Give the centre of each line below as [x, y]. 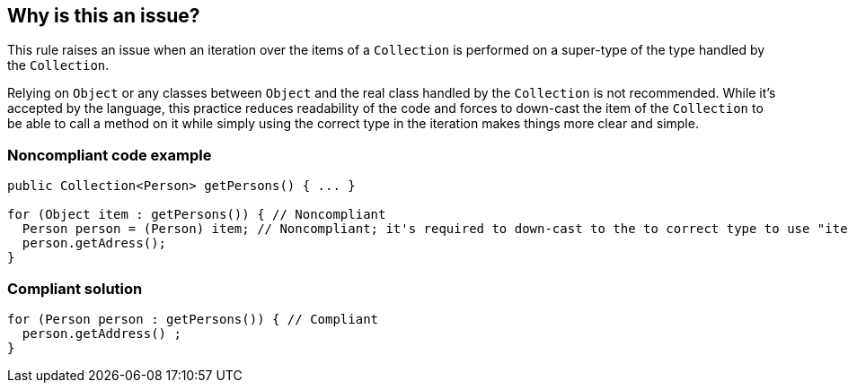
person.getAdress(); [94, 243]
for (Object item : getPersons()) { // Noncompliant [197, 215]
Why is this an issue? [104, 16]
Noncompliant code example [110, 155]
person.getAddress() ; [102, 333]
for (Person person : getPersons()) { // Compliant [193, 319]
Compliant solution [75, 288]
